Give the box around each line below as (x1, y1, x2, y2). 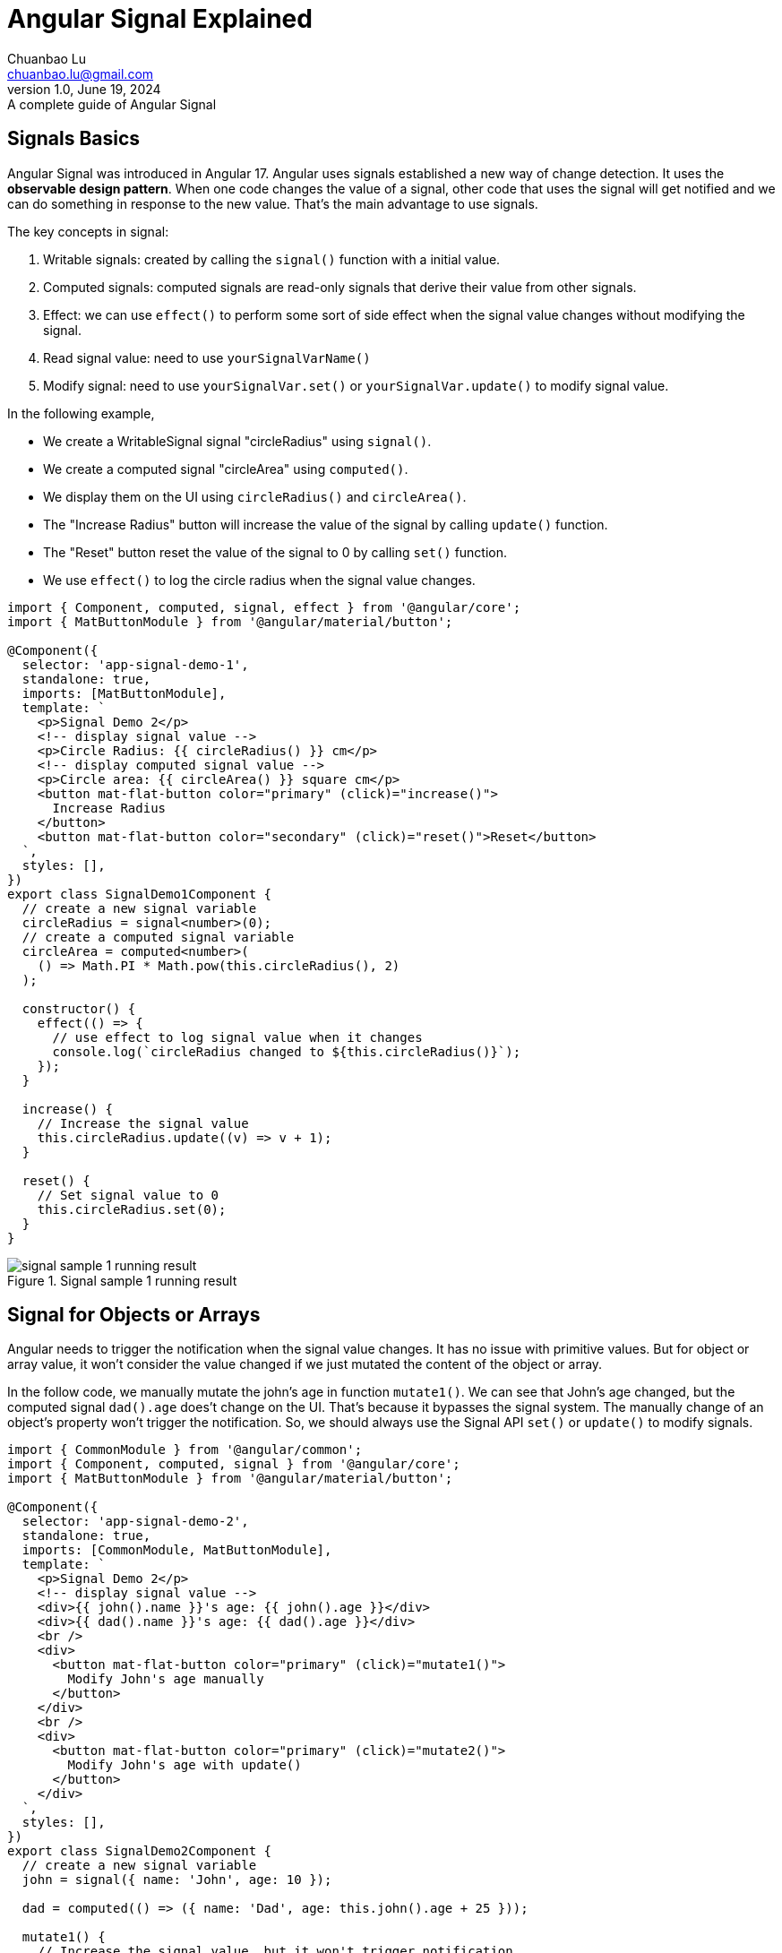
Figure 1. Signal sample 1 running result (7, 1272, 237, 1288)
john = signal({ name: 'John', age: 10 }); (21, 1872, 332, 1888)
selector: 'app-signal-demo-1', (21, 657, 249, 672)
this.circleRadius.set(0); (37, 1201, 227, 1217)
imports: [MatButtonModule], (21, 685, 227, 701)
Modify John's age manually (67, 1672, 264, 1687)
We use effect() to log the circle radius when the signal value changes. (43, 572, 476, 588)
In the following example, (7, 405, 155, 421)
